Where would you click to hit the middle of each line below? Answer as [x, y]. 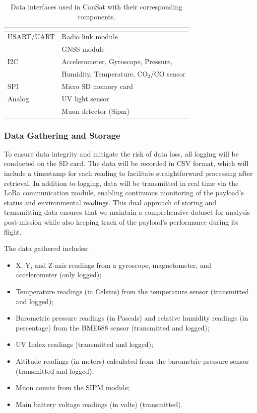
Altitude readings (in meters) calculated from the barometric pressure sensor [132, 361]
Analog [18, 98]
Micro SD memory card [97, 86]
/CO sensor [168, 73]
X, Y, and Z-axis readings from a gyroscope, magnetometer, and [113, 265]
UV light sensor [85, 98]
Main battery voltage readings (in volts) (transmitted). [99, 404]
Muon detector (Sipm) [96, 111]
